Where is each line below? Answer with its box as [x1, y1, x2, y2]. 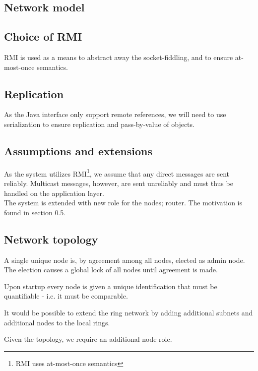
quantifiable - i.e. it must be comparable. [4, 291, 128, 301]
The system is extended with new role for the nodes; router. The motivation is [4, 197, 243, 208]
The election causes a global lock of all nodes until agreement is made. [4, 264, 218, 275]
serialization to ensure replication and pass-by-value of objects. [4, 119, 194, 129]
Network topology [4, 231, 98, 247]
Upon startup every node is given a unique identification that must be [4, 281, 217, 291]
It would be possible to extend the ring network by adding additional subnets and [4, 307, 253, 317]
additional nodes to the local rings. [4, 317, 110, 327]
